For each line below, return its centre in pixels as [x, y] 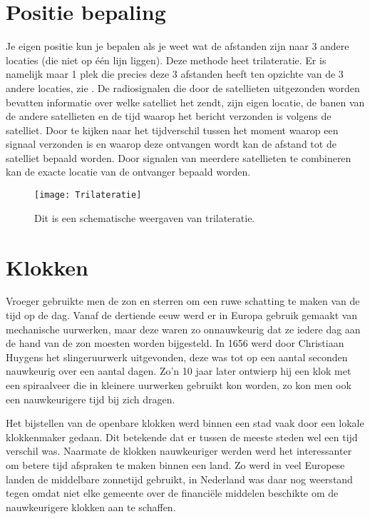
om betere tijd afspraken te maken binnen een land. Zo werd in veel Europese [175, 464]
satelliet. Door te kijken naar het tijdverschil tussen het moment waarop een [172, 130]
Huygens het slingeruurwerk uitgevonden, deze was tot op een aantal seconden [177, 357]
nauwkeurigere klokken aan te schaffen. [91, 507]
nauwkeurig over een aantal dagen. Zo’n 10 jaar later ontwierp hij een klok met [179, 371]
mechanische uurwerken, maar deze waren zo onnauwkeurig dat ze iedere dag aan [183, 329]
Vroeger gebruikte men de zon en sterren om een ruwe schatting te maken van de [183, 301]
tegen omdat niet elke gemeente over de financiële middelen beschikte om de [172, 493]
